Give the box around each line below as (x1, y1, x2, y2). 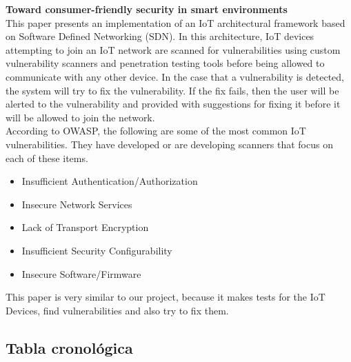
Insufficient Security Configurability (21, 243, 172, 257)
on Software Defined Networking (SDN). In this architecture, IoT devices (6, 29, 314, 43)
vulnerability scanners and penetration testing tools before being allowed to (6, 56, 325, 70)
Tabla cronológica (6, 336, 133, 358)
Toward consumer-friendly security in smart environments (6, 2, 288, 16)
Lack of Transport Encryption (21, 220, 149, 234)
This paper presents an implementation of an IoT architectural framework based (6, 15, 345, 30)
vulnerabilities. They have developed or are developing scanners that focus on (6, 137, 333, 151)
